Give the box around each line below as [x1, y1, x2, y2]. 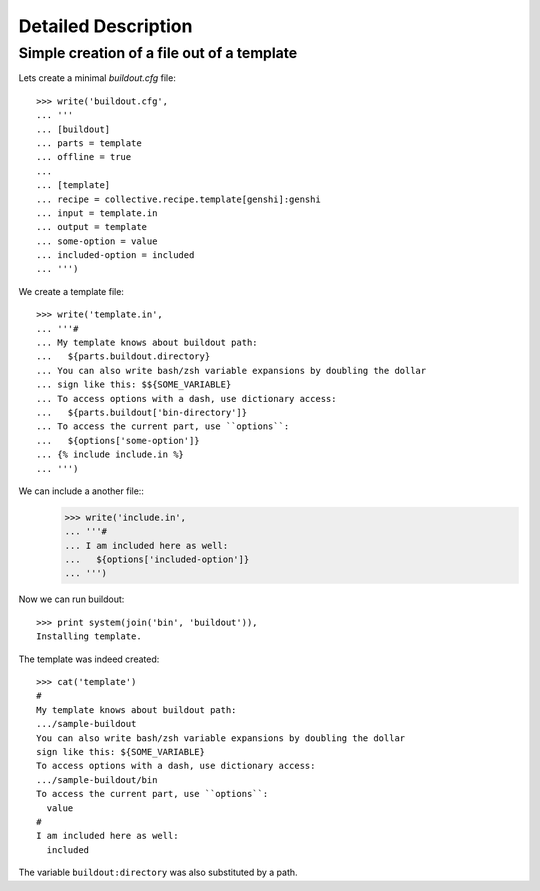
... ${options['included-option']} [64, 554, 250, 565]
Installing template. [36, 631, 142, 642]
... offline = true [36, 151, 132, 163]
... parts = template [36, 137, 142, 149]
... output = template [36, 221, 148, 233]
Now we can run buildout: [18, 593, 125, 605]
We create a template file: [18, 285, 125, 297]
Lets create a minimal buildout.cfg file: [18, 72, 177, 84]
